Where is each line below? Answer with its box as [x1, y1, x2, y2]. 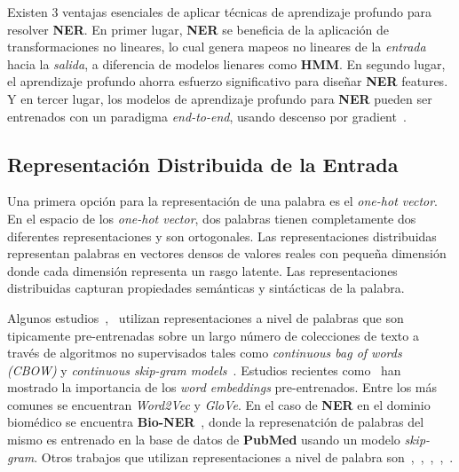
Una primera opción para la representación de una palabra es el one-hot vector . [7, 192, 439, 210]
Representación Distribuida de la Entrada [7, 150, 399, 177]
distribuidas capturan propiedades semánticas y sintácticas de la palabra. [7, 279, 405, 297]
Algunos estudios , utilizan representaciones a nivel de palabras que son [7, 308, 404, 326]
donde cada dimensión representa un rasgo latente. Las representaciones [7, 261, 398, 279]
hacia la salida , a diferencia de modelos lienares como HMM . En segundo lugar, [7, 54, 446, 73]
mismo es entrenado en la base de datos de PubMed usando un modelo [7, 430, 400, 449]
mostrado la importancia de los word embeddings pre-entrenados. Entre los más [7, 378, 438, 397]
